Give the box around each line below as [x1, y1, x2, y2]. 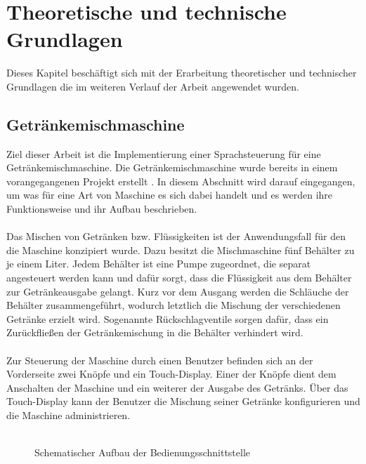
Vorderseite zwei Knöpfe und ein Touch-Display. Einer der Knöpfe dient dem [6, 366, 336, 381]
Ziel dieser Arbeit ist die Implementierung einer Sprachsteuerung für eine [6, 146, 321, 161]
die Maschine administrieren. [6, 407, 131, 422]
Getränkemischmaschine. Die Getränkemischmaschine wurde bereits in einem [6, 160, 338, 175]
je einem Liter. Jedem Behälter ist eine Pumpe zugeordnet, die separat [6, 256, 311, 271]
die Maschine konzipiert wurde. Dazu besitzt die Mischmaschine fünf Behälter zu [6, 242, 355, 257]
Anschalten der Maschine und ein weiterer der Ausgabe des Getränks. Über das [6, 380, 348, 395]
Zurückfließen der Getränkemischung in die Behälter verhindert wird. [6, 325, 303, 340]
